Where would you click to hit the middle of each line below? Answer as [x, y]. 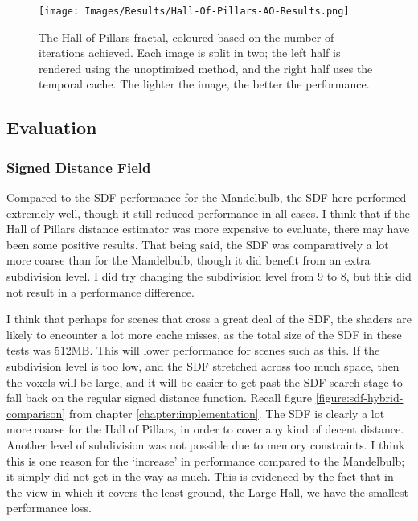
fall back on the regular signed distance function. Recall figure [160, 398]
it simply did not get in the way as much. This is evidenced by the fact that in [200, 476]
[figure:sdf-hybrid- [359, 398]
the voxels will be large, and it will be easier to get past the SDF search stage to [205, 382]
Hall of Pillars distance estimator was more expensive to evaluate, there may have [208, 229]
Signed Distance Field [79, 167]
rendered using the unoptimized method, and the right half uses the [206, 68]
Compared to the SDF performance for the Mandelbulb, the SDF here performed [207, 197]
